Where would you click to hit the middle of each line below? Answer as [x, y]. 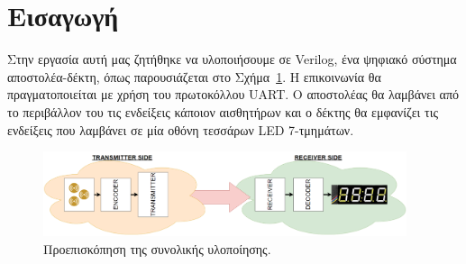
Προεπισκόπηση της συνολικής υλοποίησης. [157, 248]
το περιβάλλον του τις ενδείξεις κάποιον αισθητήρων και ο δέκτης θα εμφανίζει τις [223, 111]
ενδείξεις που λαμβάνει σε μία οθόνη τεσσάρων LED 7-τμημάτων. [181, 129]
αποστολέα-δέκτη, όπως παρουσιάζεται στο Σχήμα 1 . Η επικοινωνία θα [194, 76]
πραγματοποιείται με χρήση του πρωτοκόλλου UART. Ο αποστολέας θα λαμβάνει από [233, 94]
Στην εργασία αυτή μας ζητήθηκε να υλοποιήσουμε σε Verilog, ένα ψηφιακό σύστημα [232, 59]
